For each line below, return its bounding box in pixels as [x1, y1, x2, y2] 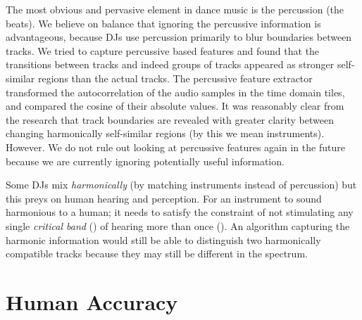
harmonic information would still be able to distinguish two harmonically [6, 232, 321, 247]
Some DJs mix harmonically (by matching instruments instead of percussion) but [6, 177, 357, 192]
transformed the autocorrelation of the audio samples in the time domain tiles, [6, 84, 345, 99]
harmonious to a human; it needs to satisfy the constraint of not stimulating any [6, 205, 354, 219]
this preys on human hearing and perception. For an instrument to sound [6, 191, 322, 205]
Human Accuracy [6, 287, 178, 316]
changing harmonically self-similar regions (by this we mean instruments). [6, 126, 325, 141]
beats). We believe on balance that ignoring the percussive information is [6, 15, 321, 30]
